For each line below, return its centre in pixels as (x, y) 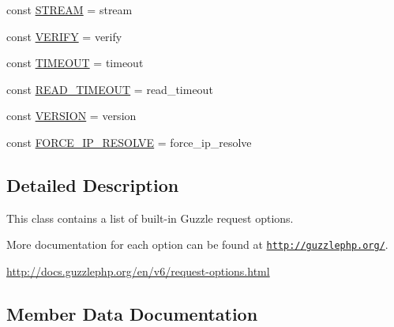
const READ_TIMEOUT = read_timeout (110, 89)
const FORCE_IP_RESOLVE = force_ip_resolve (129, 142)
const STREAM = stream (69, 9)
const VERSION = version (71, 116)
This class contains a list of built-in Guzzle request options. (150, 218)
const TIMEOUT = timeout (75, 63)
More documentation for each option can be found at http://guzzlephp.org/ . (197, 244)
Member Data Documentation (132, 314)
